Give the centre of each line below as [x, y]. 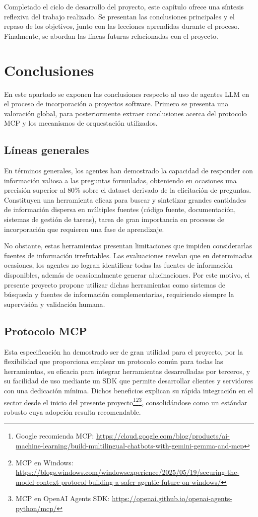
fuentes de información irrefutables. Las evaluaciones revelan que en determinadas [128, 255]
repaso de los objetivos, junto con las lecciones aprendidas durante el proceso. [122, 26]
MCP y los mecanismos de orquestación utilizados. [81, 123]
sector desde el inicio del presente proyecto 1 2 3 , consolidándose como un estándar [126, 401]
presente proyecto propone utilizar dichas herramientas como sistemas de [115, 284]
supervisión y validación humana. [55, 304]
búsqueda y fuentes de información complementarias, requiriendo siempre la [119, 294]
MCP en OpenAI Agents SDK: [63, 498]
